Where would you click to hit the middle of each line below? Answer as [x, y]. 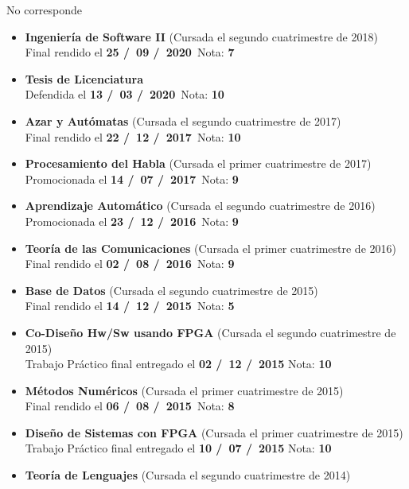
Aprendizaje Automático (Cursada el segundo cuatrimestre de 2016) [200, 206]
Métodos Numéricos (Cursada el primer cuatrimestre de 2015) [184, 390]
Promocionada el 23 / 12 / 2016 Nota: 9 [132, 221]
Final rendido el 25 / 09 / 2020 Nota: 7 [130, 52]
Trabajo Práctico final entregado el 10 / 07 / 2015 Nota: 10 [178, 448]
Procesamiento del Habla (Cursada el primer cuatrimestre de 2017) [198, 163]
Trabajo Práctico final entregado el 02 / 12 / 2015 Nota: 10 [178, 364]
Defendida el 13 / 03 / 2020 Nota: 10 [125, 94]
